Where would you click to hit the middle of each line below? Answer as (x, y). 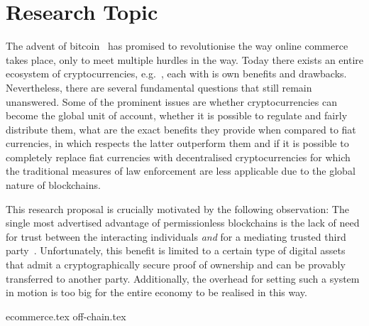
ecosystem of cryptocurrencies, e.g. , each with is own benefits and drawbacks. (176, 74)
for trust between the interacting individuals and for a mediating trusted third (176, 236)
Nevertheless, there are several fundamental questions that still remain (159, 87)
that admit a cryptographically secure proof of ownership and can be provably (176, 265)
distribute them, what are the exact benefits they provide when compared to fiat (181, 129)
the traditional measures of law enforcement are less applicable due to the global (181, 171)
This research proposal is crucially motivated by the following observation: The (177, 208)
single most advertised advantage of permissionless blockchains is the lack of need (183, 223)
